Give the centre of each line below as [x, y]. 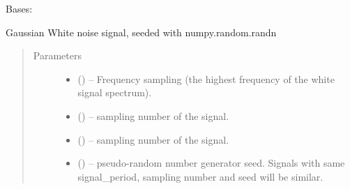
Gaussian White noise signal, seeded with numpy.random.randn [141, 32]
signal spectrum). [115, 92]
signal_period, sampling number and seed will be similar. [200, 176]
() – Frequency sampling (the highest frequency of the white [206, 78]
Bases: [19, 8]
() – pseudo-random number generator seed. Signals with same [211, 163]
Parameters [57, 55]
